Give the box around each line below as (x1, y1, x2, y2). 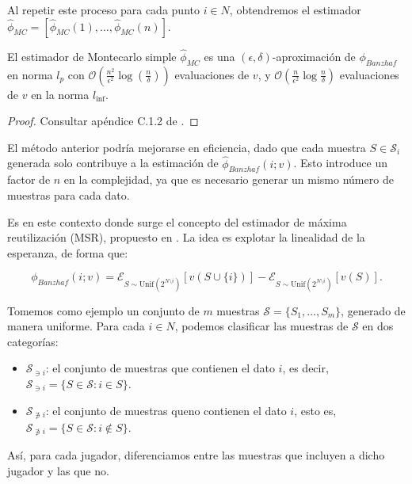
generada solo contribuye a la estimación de (7, 154, 219, 171)
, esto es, (294, 402, 337, 418)
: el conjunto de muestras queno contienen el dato (45, 402, 287, 418)
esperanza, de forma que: (7, 244, 128, 261)
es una (204, 48, 235, 64)
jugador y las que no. (7, 463, 109, 479)
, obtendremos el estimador (229, 2, 361, 17)
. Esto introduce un (293, 154, 388, 171)
